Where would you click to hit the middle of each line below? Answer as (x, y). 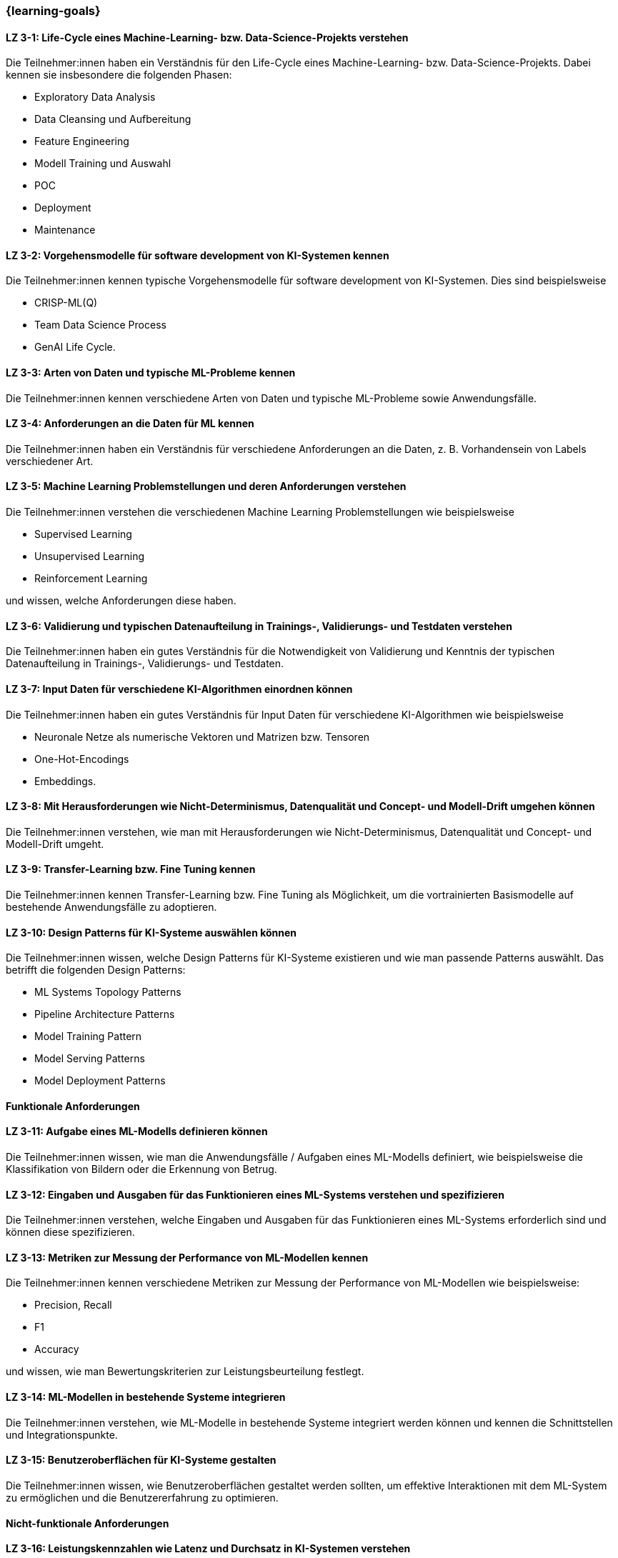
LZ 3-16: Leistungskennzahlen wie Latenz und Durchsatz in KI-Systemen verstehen (208, 1549)
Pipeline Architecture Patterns (105, 1014)
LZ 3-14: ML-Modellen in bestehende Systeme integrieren (146, 1397)
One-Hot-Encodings (82, 759)
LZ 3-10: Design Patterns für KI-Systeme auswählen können (151, 932)
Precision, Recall (73, 1305)
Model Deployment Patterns (100, 1081)
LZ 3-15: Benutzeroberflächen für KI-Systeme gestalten (141, 1460)
